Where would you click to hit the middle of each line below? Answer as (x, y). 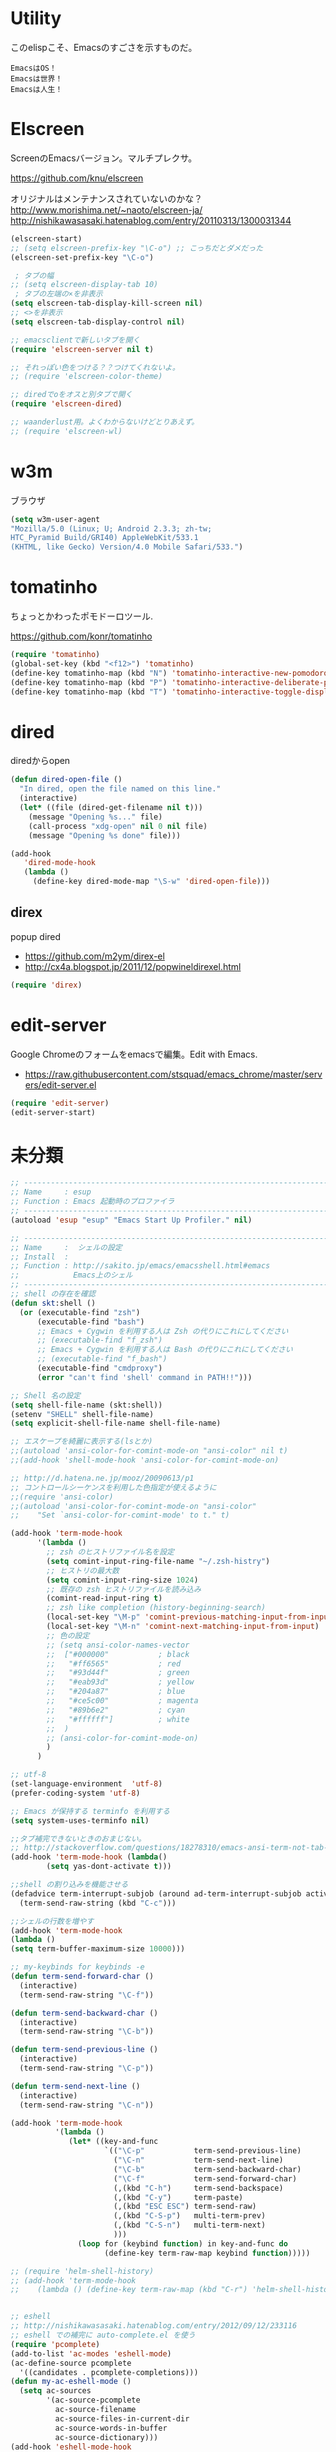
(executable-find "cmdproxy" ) (99, 1368)
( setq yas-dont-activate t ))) (109, 1867)
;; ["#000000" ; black (118, 1654)
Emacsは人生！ (36, 89)
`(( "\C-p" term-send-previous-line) (203, 2151)
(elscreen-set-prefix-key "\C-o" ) (82, 257)
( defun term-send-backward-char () (84, 2013)
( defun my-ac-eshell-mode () (71, 2382)
